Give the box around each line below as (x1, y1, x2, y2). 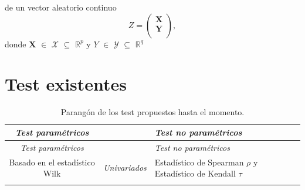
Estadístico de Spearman (154, 156, 244, 168)
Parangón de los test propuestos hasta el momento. (60, 106, 245, 118)
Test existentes (5, 72, 127, 96)
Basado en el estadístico (9, 156, 95, 168)
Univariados (103, 161, 147, 174)
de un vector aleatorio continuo (5, 1, 117, 13)
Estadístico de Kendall (154, 167, 236, 179)
